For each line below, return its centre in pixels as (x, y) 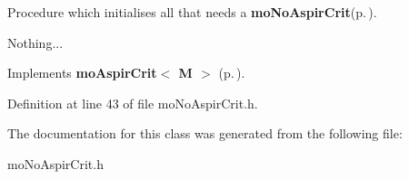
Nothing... (35, 42)
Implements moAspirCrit (82, 73)
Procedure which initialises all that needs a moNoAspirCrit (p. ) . (192, 12)
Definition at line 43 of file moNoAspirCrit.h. (133, 103)
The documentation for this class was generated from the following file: (205, 133)
